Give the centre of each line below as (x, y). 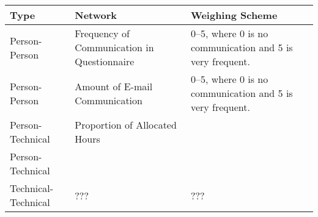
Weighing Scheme (234, 15)
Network (96, 15)
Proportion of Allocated (126, 125)
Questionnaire (105, 61)
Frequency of (102, 33)
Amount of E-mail (114, 86)
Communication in (114, 47)
